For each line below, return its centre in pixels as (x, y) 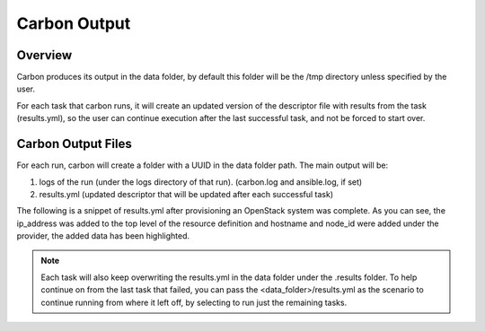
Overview (44, 55)
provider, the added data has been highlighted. (103, 236)
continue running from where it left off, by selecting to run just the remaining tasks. (194, 302)
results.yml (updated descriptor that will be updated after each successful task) (186, 194)
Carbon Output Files (74, 144)
